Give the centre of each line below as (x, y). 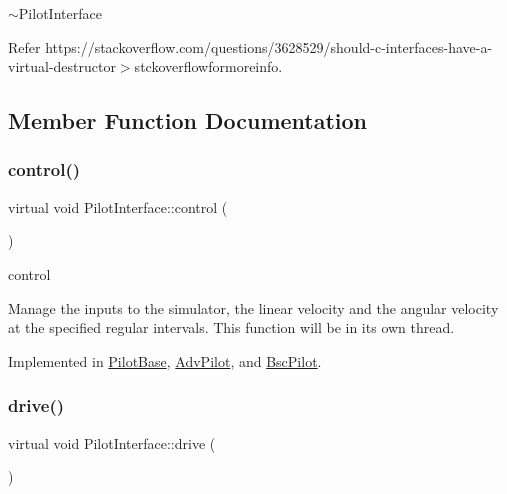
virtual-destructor (62, 66)
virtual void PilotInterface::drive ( (112, 442)
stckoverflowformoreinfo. (208, 66)
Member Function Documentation (188, 120)
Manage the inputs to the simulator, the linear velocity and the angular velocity (253, 307)
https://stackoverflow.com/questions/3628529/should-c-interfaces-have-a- (269, 46)
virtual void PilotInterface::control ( (118, 206)
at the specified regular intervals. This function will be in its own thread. (231, 327)
